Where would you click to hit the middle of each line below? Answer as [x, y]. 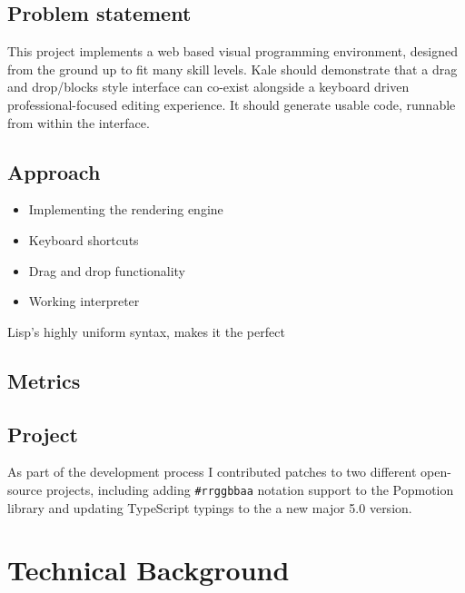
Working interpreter [84, 301]
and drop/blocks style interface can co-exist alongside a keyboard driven [208, 87]
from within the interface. [79, 122]
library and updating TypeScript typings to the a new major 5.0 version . [210, 507]
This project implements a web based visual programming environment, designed [232, 51]
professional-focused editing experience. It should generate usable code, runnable [232, 104]
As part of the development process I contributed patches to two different [212, 472]
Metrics [44, 380]
